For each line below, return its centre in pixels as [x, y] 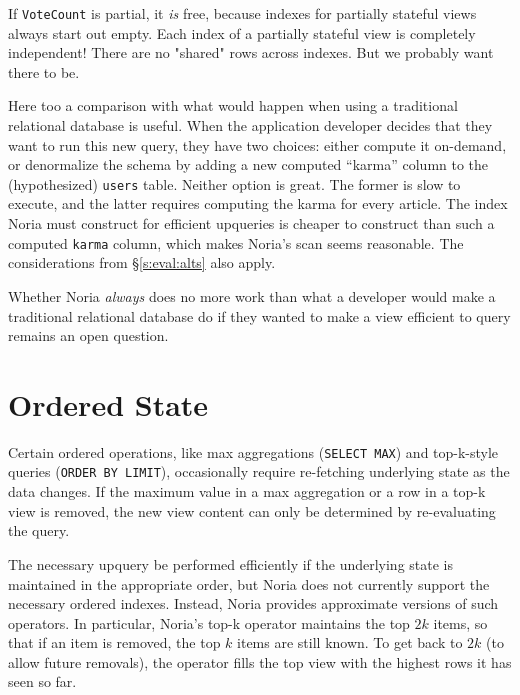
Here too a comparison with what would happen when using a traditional [233, 105]
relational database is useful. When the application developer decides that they [250, 125]
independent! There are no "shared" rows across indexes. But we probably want [251, 52]
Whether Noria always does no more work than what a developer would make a [252, 295]
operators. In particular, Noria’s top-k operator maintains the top [209, 622]
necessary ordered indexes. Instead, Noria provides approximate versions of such [253, 603]
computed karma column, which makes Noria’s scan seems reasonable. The [236, 242]
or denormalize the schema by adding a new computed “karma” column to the [248, 164]
